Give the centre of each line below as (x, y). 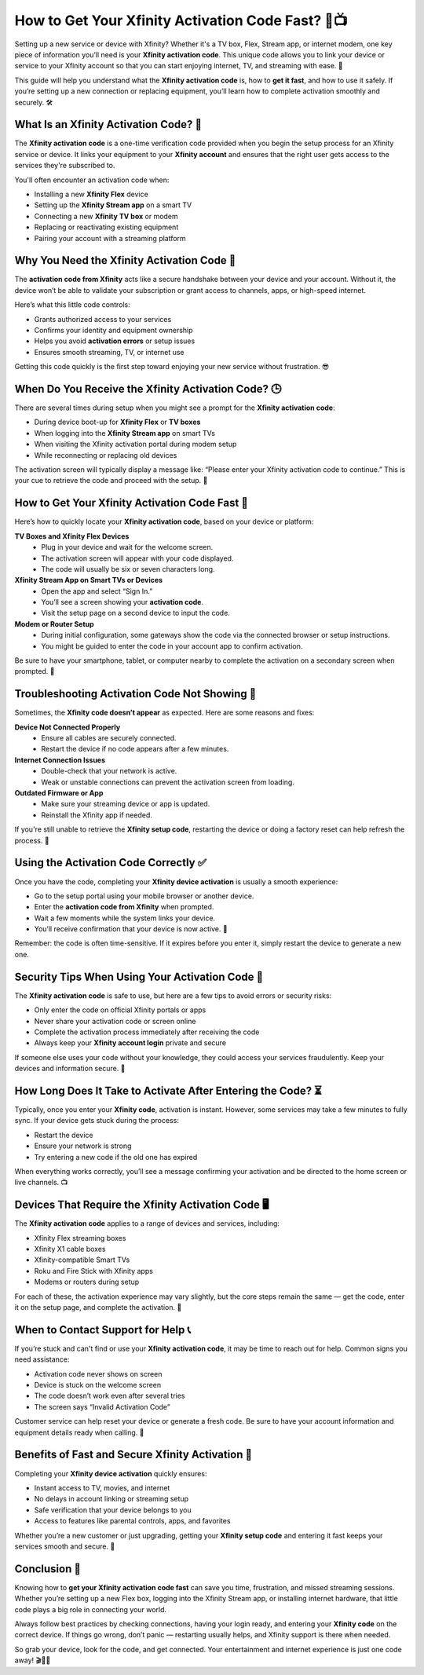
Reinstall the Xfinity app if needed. (97, 815)
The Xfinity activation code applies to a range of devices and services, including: (147, 1223)
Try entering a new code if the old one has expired (116, 1157)
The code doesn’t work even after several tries (110, 1396)
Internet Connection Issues (60, 760)
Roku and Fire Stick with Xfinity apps (93, 1271)
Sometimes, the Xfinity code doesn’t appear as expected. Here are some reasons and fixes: (164, 713)
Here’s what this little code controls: (73, 305)
